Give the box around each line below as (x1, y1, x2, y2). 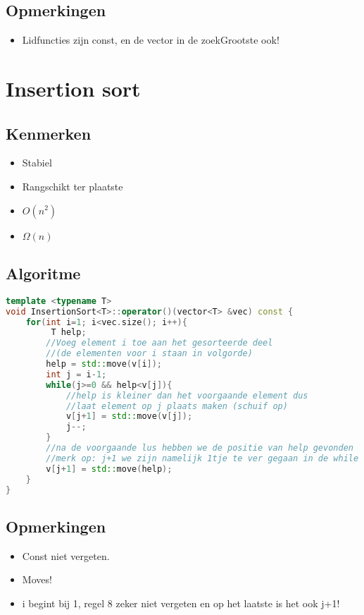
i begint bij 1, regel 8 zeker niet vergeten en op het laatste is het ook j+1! (22, 595, 340, 610)
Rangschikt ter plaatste (22, 178, 123, 193)
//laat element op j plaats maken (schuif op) (65, 401, 288, 411)
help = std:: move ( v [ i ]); (46, 359, 163, 370)
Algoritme (6, 262, 81, 284)
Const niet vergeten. (22, 548, 110, 563)
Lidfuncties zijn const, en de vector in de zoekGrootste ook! (22, 32, 280, 47)
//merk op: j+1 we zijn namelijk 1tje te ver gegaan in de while (46, 453, 359, 463)
